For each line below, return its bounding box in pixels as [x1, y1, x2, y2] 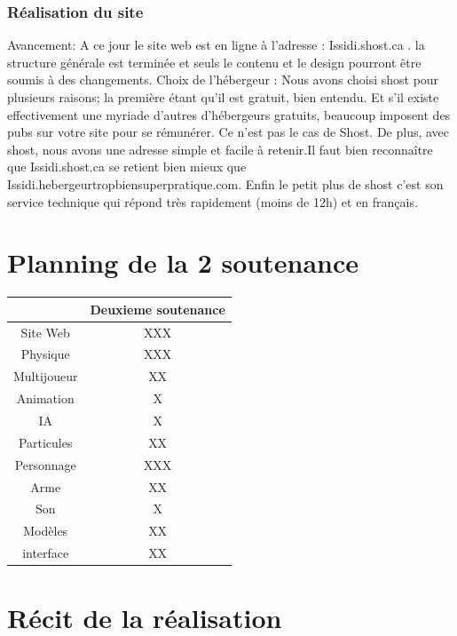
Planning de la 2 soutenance [7, 244, 359, 281]
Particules [18, 433, 73, 451]
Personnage [14, 455, 76, 473]
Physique [20, 345, 70, 363]
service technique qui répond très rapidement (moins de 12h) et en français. [7, 192, 418, 211]
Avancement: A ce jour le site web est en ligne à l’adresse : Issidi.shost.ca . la [7, 36, 425, 54]
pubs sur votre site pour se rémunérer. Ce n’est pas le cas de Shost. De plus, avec [7, 123, 450, 141]
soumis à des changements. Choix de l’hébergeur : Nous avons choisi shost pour [7, 70, 439, 89]
